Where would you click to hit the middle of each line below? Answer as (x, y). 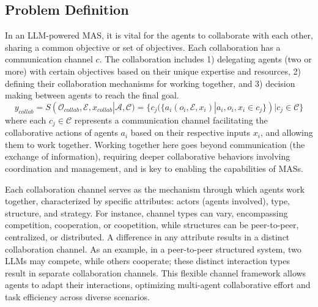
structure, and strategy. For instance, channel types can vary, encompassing (146, 213)
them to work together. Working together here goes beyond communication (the (155, 144)
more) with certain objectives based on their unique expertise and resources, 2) (153, 71)
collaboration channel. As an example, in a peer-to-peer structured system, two (153, 249)
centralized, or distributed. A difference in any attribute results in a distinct (147, 236)
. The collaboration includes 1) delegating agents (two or (205, 59)
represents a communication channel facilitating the (171, 120)
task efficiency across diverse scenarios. (77, 296)
